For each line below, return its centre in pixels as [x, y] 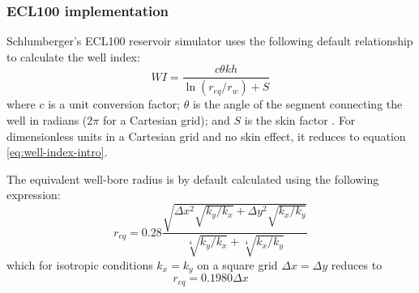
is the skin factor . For [300, 119]
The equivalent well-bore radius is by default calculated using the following [193, 178]
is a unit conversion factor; [114, 104]
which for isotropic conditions [80, 264]
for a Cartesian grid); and [166, 119]
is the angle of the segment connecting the [297, 104]
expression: [34, 195]
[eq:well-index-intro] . [57, 152]
